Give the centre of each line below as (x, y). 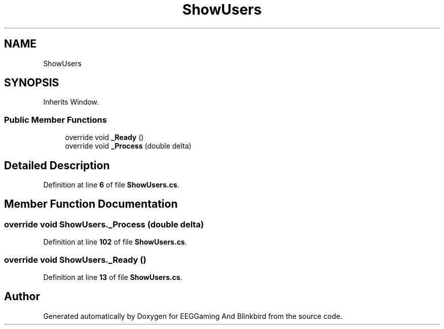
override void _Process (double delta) (128, 146)
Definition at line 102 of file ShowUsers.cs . (115, 242)
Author (22, 297)
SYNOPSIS (32, 83)
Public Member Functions (55, 120)
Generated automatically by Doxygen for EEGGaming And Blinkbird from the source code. (193, 316)
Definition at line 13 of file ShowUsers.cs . (113, 277)
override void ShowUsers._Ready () (75, 260)
